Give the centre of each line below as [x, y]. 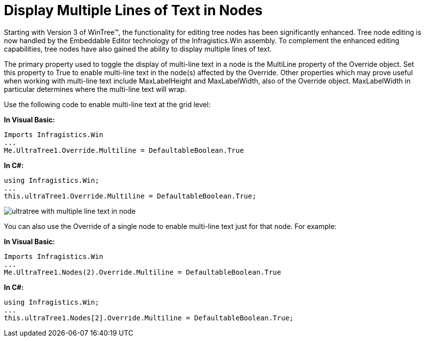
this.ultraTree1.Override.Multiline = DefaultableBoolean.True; [130, 196]
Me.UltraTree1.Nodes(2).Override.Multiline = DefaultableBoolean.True [143, 272]
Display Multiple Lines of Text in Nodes [133, 10]
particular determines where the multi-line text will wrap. [95, 89]
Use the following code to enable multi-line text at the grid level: [107, 104]
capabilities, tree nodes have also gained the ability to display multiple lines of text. [138, 49]
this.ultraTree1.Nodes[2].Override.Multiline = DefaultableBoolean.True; [149, 318]
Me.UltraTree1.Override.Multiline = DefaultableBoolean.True [124, 150]
